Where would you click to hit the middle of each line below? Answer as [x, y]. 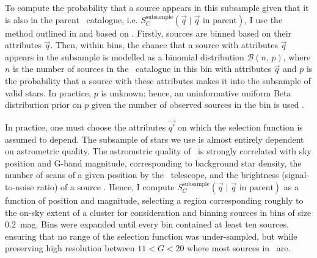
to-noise [20, 186]
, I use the [264, 19]
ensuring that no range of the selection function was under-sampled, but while [151, 236]
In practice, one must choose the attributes [86, 127]
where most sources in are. [239, 248]
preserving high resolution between [70, 248]
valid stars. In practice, [48, 92]
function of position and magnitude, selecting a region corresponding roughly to [154, 200]
